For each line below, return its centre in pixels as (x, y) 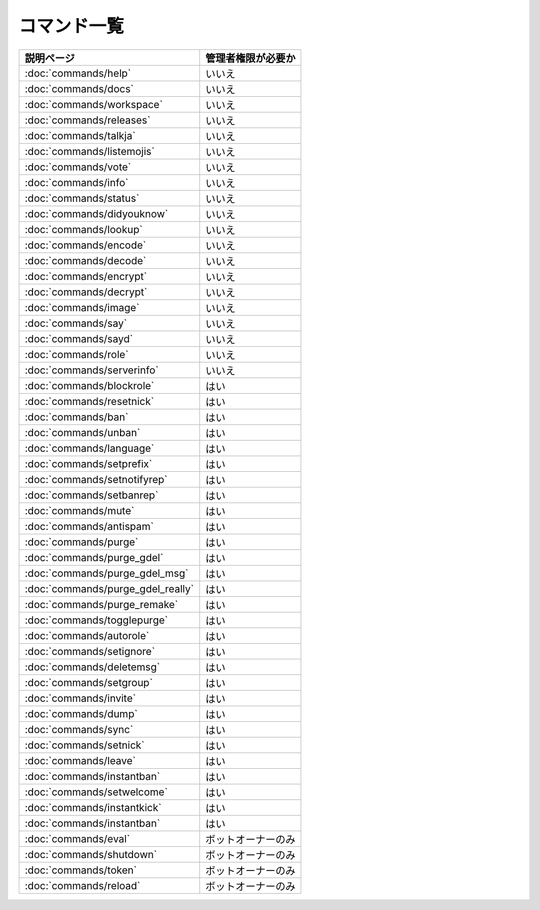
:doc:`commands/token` (80, 870)
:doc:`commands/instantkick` (93, 807)
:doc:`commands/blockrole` (89, 385)
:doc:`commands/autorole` (87, 635)
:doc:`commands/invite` (80, 698)
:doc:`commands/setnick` (84, 745)
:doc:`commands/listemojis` (89, 151)
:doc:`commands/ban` (76, 417)
